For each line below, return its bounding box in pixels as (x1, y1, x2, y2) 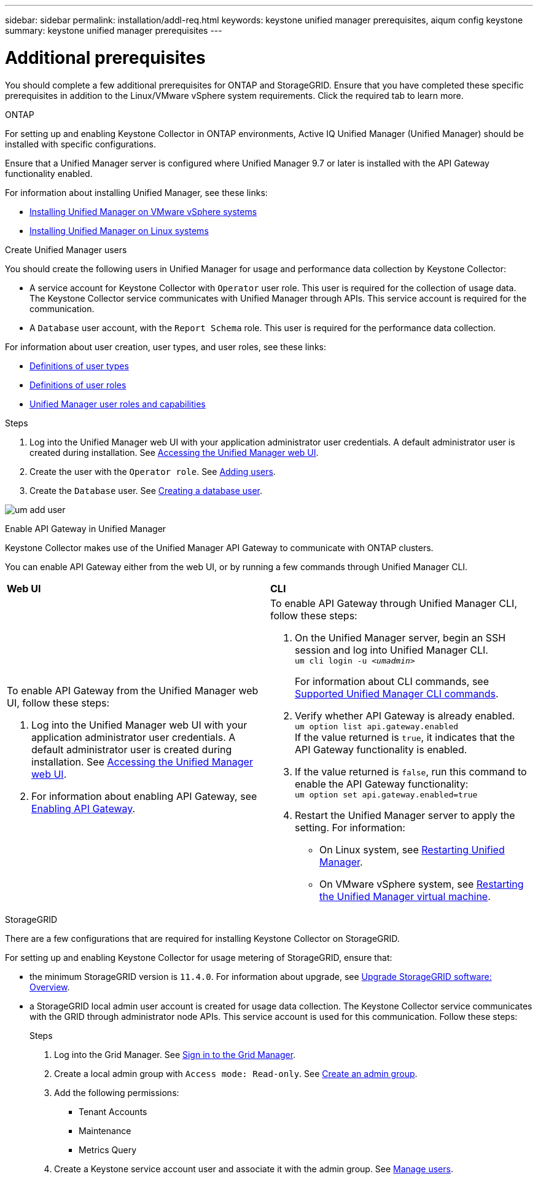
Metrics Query (79, 1144, 137, 1155)
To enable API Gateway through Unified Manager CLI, (270, 597, 517, 609)
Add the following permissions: (54, 1087, 179, 1098)
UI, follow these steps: (7, 697, 110, 709)
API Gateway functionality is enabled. (295, 743, 467, 756)
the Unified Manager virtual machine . (319, 890, 491, 903)
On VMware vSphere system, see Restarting (319, 877, 524, 890)
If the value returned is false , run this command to (295, 765, 527, 778)
